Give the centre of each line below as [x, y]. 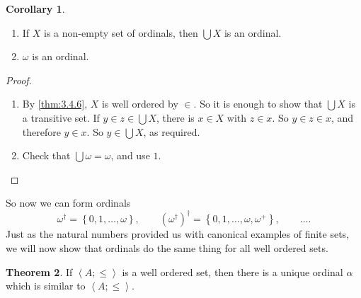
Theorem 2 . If [39, 271]
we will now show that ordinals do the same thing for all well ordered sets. [167, 248]
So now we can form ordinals [68, 203]
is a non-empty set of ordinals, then [121, 32]
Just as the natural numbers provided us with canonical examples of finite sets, [178, 234]
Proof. [19, 80]
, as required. [172, 131]
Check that [46, 155]
